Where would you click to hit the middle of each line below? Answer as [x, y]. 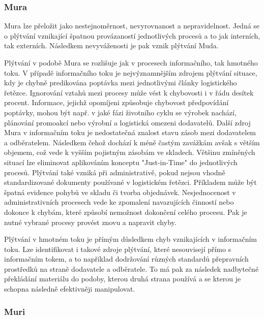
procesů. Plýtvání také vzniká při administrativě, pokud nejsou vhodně [115, 172]
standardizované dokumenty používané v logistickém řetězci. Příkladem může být [130, 182]
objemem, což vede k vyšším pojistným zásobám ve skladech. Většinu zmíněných [130, 152]
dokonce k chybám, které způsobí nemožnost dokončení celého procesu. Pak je [126, 212]
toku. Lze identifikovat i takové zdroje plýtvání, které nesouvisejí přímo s [118, 249]
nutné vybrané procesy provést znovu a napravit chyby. [90, 222]
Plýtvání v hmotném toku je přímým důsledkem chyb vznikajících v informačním [130, 239]
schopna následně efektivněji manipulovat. [70, 289]
